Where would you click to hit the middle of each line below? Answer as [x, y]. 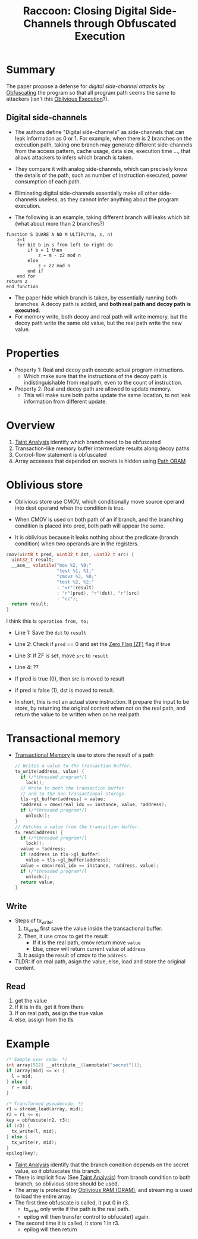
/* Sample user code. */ [37, 1060]
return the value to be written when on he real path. [78, 714]
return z [17, 281]
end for [26, 276]
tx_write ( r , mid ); [34, 1142]
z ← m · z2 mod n [59, 255]
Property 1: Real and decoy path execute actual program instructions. [99, 370]
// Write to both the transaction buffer [73, 788]
